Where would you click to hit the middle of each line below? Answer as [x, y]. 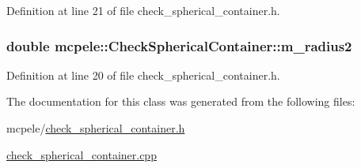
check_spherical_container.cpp [82, 154]
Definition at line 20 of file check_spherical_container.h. [143, 75]
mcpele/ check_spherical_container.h [96, 128]
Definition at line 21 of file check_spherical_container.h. [143, 10]
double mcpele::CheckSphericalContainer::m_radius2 [179, 45]
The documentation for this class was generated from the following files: [181, 101]
